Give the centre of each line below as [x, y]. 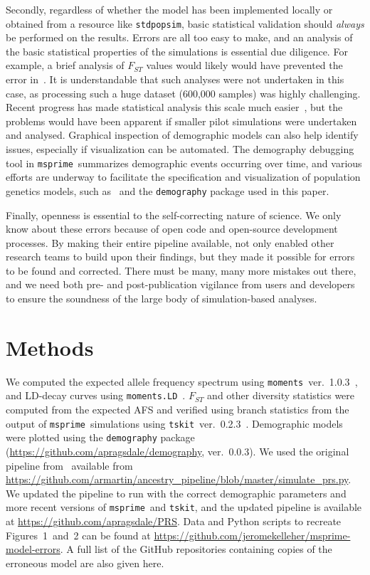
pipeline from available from [69, 465]
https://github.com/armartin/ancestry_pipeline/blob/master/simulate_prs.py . [179, 479]
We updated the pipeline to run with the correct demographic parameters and [176, 493]
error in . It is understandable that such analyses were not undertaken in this [175, 79]
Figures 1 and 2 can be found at [78, 535]
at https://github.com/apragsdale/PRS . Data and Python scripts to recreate [174, 521]
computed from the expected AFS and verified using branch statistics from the [178, 410]
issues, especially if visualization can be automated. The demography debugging [180, 149]
